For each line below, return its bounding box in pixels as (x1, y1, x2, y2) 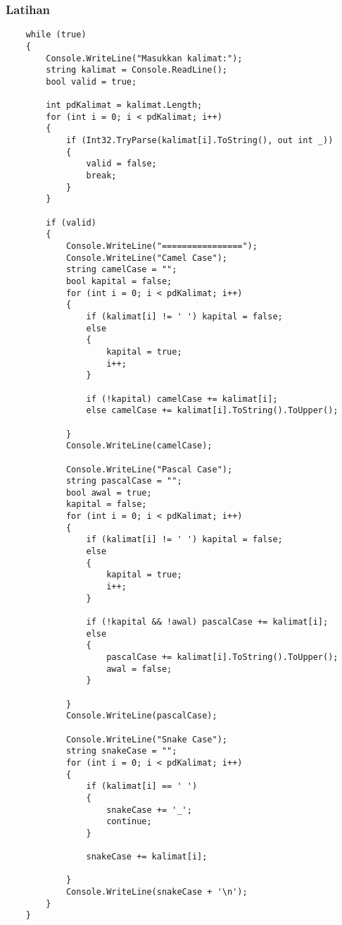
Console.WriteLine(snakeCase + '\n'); (65, 887, 248, 898)
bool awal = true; (65, 487, 152, 498)
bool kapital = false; (65, 276, 172, 286)
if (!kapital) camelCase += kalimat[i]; (86, 393, 278, 404)
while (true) (25, 30, 87, 40)
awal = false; (106, 663, 172, 674)
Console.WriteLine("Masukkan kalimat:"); (46, 53, 243, 63)
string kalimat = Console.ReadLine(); (46, 65, 227, 75)
